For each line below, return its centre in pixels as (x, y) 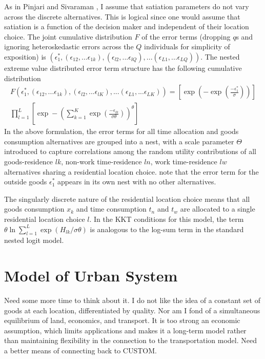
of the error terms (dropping (186, 36)
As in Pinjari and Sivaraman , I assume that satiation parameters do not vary (127, 6)
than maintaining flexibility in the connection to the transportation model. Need (130, 340)
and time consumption (111, 209)
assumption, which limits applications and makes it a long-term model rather (125, 330)
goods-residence (29, 161)
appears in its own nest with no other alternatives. (137, 182)
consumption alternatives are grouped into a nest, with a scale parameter (119, 141)
